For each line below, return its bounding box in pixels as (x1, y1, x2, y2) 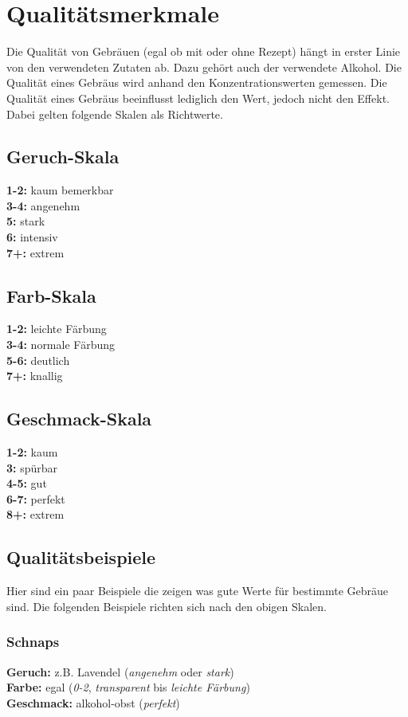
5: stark (6, 213, 45, 229)
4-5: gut (6, 475, 47, 492)
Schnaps (6, 632, 60, 652)
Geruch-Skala (6, 144, 120, 169)
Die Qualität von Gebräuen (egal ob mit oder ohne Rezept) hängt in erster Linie (6, 43, 401, 60)
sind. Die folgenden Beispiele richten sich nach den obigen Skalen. (6, 597, 327, 614)
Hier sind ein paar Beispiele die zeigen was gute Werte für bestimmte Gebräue (6, 582, 389, 599)
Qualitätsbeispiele (6, 545, 156, 570)
